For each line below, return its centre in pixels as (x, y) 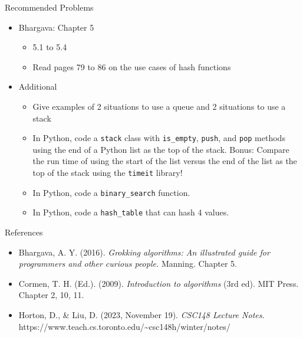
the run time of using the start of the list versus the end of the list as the (165, 161)
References (24, 232)
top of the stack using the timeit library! (108, 172)
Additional (38, 86)
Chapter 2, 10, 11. (51, 295)
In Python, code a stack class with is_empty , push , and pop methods (159, 138)
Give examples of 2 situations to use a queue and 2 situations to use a (159, 106)
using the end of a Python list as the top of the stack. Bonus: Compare (161, 149)
